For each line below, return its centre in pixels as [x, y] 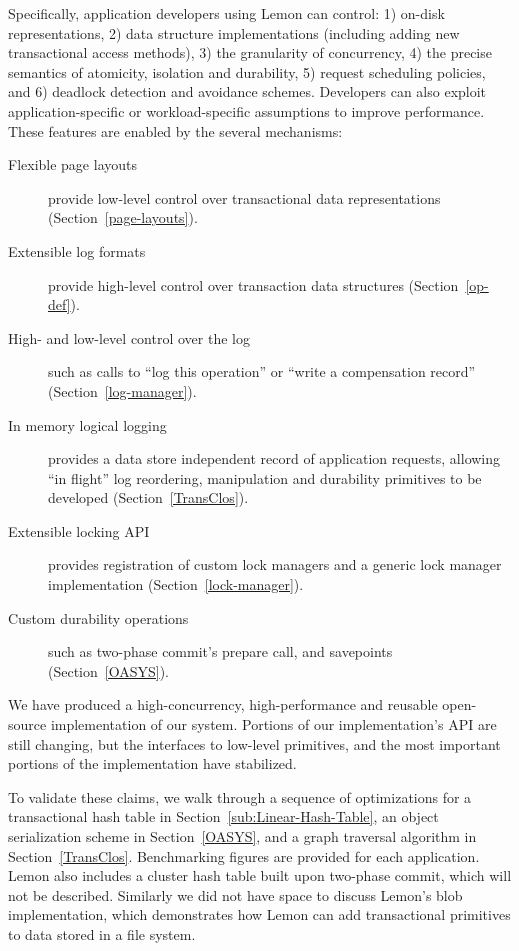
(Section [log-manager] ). [122, 390]
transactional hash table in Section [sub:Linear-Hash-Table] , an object [223, 816]
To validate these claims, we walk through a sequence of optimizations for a [240, 796]
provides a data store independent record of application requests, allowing [274, 458]
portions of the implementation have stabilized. [152, 763]
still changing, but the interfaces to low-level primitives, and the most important [254, 743]
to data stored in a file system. [102, 933]
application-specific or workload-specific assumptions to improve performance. [246, 110]
